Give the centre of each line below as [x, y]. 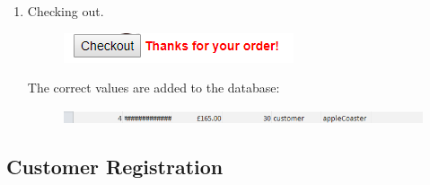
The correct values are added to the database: [154, 88]
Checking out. [66, 11]
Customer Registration [115, 166]
